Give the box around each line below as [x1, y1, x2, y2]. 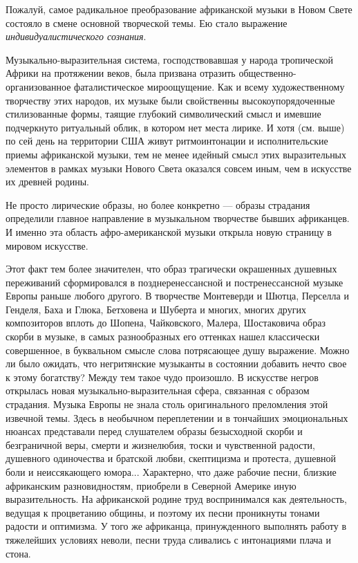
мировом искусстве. [6, 238, 88, 252]
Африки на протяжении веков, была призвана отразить [6, 66, 236, 80]
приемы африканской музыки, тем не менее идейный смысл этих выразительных [6, 147, 347, 161]
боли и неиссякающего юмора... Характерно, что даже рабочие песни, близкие [6, 465, 337, 479]
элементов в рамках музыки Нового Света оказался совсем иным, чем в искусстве [6, 160, 352, 175]
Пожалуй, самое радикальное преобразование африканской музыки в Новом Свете [6, 2, 352, 16]
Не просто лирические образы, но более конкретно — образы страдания [6, 197, 310, 212]
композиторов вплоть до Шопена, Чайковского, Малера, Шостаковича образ [6, 315, 326, 330]
